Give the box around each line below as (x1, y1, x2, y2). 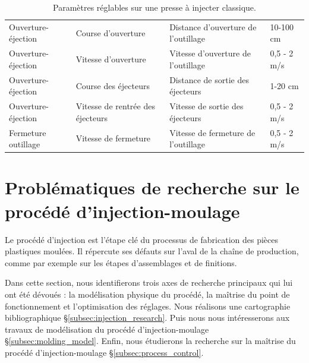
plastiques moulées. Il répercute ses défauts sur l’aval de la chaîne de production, (5, 245, 299, 257)
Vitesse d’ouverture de (169, 47, 251, 59)
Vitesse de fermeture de (169, 126, 256, 138)
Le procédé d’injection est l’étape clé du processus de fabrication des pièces (5, 233, 279, 245)
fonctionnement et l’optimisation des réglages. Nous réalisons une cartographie (5, 299, 291, 312)
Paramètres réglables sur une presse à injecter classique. (53, 1, 256, 13)
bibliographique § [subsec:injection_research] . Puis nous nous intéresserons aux (5, 311, 290, 324)
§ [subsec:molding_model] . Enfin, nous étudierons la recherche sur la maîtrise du (5, 334, 296, 347)
